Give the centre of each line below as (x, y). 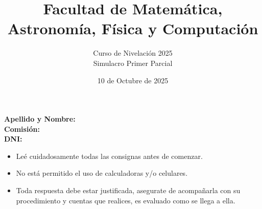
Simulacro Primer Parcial (133, 63)
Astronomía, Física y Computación (133, 28)
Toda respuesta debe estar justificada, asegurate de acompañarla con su (128, 190)
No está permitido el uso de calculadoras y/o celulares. (102, 173)
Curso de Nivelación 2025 (133, 53)
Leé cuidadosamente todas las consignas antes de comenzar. (109, 156)
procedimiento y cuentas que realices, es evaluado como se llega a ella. (126, 200)
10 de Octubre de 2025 (133, 80)
